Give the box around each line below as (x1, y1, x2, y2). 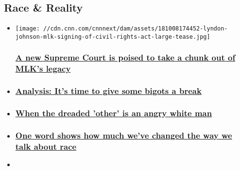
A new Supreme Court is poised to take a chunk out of (15, 51, 236, 63)
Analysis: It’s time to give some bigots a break (15, 85, 202, 97)
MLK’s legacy (15, 62, 71, 75)
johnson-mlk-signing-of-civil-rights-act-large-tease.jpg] (15, 33, 210, 40)
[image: (15, 25, 40, 32)
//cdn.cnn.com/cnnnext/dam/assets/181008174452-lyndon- (43, 25, 228, 32)
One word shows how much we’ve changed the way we (15, 129, 232, 141)
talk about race (15, 140, 77, 152)
